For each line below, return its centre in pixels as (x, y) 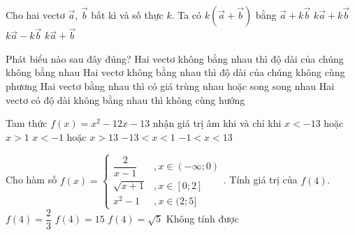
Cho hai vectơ (35, 15)
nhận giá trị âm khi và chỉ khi (217, 123)
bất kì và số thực (127, 15)
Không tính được (202, 219)
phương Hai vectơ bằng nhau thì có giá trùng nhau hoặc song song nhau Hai (170, 86)
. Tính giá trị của (260, 180)
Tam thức (27, 123)
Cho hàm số (31, 180)
